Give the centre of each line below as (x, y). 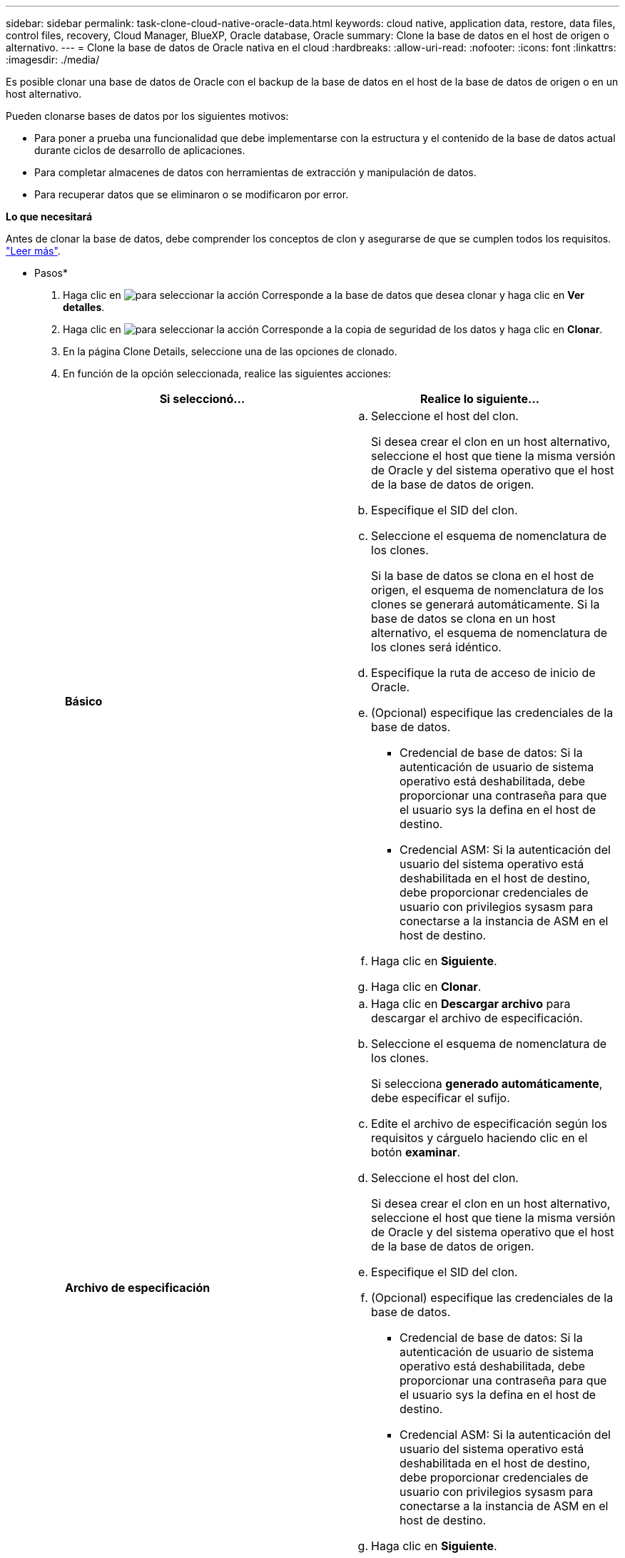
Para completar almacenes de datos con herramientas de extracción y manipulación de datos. (255, 172)
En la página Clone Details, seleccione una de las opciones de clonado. (230, 351)
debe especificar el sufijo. (441, 1098)
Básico (84, 701)
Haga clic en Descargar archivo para (471, 1004)
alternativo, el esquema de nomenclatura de (489, 633)
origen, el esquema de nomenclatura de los (488, 590)
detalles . (84, 307)
